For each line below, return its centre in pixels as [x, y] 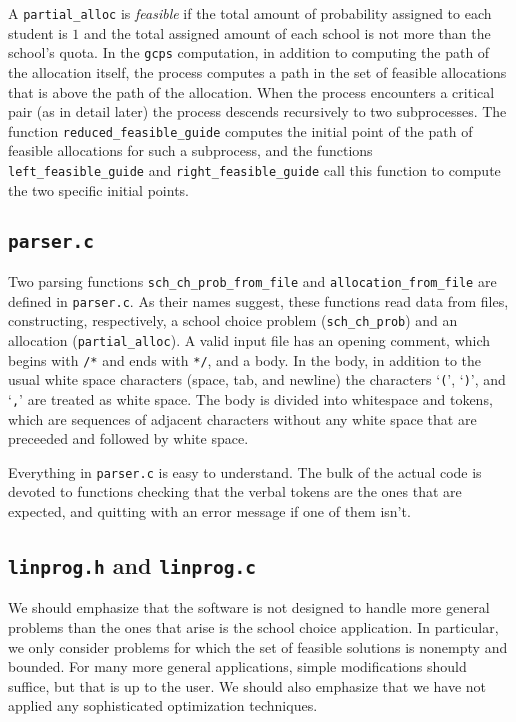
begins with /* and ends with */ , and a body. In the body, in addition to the [245, 359]
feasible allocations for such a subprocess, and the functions [190, 150]
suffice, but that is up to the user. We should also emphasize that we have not [247, 685]
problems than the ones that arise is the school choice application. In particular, [253, 626]
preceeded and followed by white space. [128, 438]
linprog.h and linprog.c [132, 564]
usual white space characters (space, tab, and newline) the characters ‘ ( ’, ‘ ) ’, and [257, 379]
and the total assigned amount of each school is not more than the [287, 32]
